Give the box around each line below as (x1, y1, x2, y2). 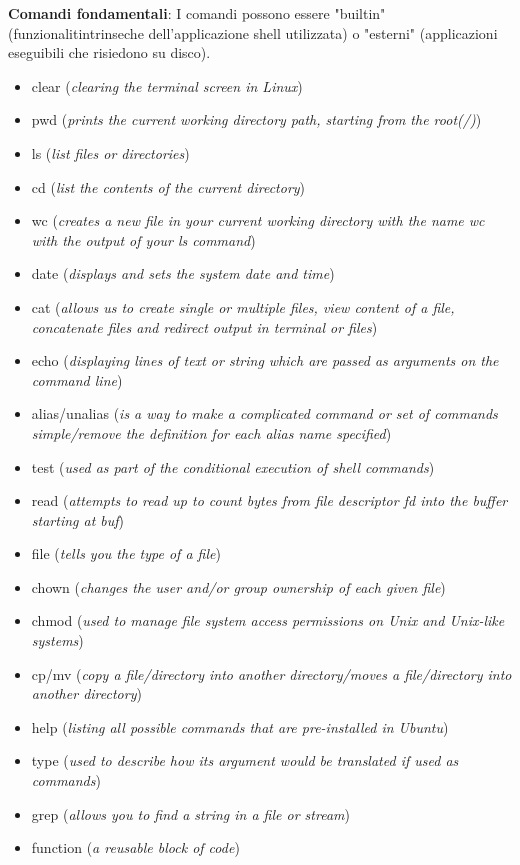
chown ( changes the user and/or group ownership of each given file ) (31, 576, 446, 597)
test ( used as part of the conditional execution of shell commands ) (31, 456, 435, 477)
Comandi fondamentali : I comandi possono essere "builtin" (8, 3, 386, 23)
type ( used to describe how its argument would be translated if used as (31, 750, 459, 771)
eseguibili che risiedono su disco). (8, 42, 211, 63)
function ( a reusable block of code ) (31, 837, 240, 858)
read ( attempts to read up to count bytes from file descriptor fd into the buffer (31, 490, 508, 511)
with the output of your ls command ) (31, 229, 256, 250)
